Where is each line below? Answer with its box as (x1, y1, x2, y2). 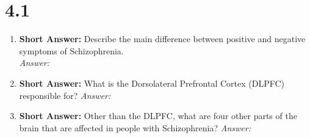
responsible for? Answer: (19, 89, 111, 101)
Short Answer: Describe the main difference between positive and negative (19, 32, 306, 45)
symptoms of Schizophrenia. (19, 44, 124, 57)
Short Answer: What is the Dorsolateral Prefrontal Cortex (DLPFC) (19, 76, 285, 89)
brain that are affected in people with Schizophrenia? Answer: (19, 121, 251, 134)
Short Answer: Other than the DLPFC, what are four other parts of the (19, 109, 297, 122)
